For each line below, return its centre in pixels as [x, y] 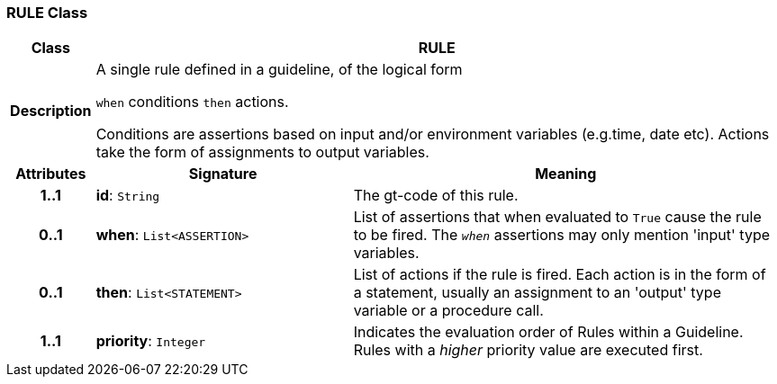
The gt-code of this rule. [436, 196]
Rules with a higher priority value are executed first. [528, 350]
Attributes [51, 174]
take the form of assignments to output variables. [262, 152]
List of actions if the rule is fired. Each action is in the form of [560, 275]
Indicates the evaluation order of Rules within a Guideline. [548, 332]
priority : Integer [151, 341]
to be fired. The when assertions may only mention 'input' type [562, 235]
